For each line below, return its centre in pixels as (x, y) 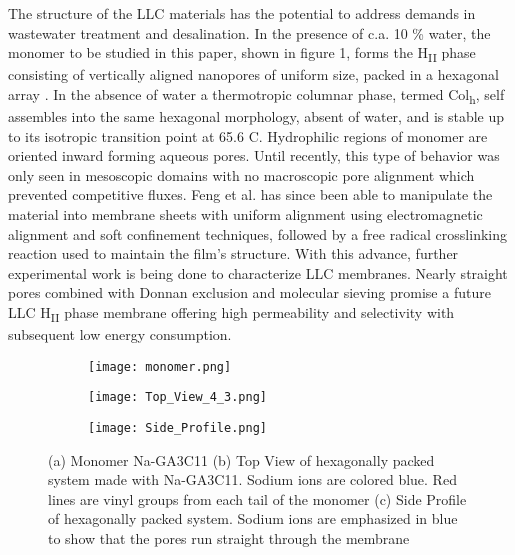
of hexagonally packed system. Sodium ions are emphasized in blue (253, 518)
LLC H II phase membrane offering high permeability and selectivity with (231, 313)
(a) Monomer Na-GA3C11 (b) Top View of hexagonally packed (241, 459)
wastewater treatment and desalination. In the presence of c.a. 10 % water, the (249, 32)
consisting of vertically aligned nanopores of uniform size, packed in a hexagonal (253, 74)
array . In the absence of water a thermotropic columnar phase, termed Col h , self (256, 95)
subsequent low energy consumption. (120, 334)
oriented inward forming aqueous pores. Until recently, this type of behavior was (254, 155)
